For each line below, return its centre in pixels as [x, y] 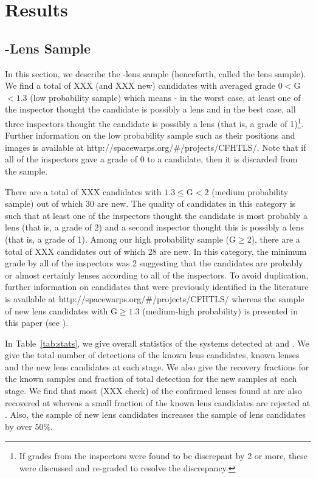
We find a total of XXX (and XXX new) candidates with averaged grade [140, 85]
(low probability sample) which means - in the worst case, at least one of [165, 97]
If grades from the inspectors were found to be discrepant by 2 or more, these [163, 456]
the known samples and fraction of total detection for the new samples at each [151, 379]
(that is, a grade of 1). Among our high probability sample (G [120, 239]
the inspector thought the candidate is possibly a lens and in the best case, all [150, 109]
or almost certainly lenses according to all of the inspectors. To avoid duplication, [157, 275]
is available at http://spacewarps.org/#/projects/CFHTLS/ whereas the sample [155, 298]
